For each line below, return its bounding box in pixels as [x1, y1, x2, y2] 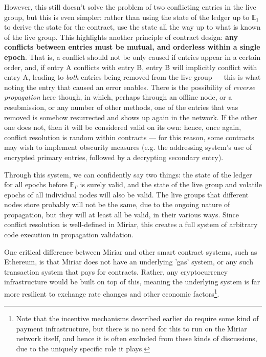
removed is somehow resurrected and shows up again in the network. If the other [4, 111, 257, 122]
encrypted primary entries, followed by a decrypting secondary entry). [4, 151, 224, 162]
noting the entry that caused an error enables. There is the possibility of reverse [4, 81, 255, 92]
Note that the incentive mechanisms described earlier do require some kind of [16, 313, 259, 324]
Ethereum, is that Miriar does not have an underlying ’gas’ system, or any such [4, 256, 253, 267]
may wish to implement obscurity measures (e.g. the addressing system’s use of [4, 142, 252, 152]
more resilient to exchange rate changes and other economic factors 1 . [4, 287, 219, 299]
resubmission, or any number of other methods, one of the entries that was [4, 101, 238, 112]
